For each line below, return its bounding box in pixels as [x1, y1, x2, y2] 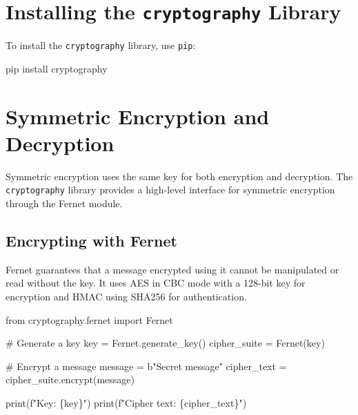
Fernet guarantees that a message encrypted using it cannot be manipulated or [6, 262, 339, 276]
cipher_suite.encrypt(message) [6, 372, 135, 387]
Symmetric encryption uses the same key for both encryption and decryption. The [6, 168, 353, 183]
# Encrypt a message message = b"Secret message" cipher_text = [6, 358, 287, 373]
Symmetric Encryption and [6, 102, 270, 130]
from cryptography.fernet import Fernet [6, 312, 173, 327]
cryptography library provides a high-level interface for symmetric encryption [6, 182, 335, 197]
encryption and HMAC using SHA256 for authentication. [6, 289, 247, 304]
